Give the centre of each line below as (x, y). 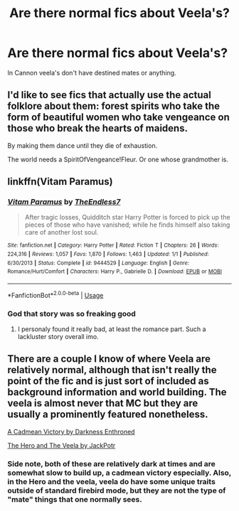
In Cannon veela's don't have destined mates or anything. (92, 72)
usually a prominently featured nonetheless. (108, 415)
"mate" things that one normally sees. (75, 499)
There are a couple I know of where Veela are (109, 359)
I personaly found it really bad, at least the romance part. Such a (112, 329)
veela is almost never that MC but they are (103, 403)
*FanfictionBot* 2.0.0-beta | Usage (55, 295)
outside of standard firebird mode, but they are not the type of (117, 490)
